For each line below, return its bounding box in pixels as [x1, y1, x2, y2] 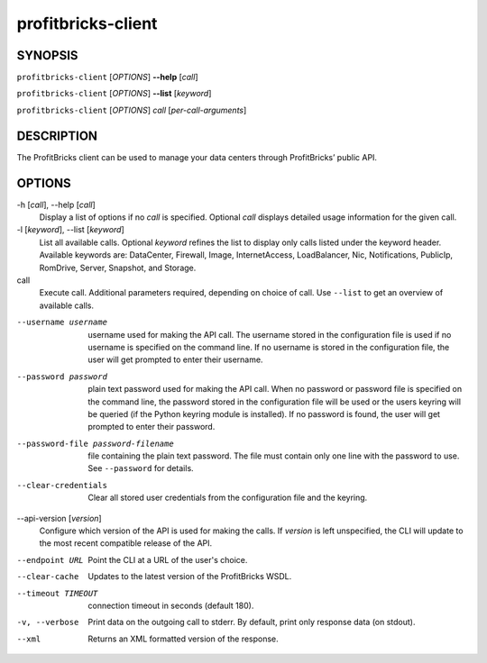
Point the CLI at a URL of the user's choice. [87, 554, 248, 565]
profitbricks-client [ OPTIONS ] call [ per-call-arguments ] [16, 104, 247, 115]
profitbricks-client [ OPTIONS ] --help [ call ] [16, 72, 198, 83]
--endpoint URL [16, 555, 85, 565]
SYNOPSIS [16, 48, 78, 63]
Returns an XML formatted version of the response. [87, 633, 279, 644]
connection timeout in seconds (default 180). [87, 600, 254, 611]
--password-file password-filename [16, 438, 175, 449]
